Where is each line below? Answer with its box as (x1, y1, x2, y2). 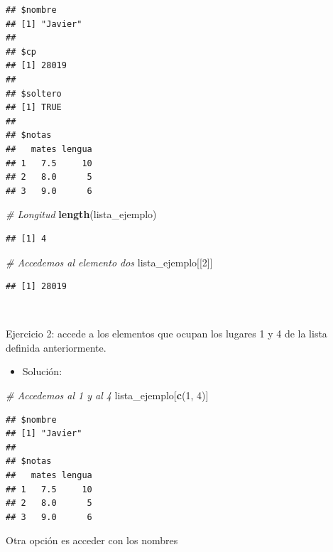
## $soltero (6, 88, 62, 99)
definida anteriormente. (6, 340, 107, 355)
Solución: (22, 364, 62, 379)
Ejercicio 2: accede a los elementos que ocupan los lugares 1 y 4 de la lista (6, 326, 327, 341)
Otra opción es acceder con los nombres (6, 533, 178, 548)
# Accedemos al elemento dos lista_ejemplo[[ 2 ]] (6, 254, 213, 269)
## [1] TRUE (6, 102, 62, 113)
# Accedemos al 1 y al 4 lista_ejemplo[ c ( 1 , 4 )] (6, 388, 209, 403)
